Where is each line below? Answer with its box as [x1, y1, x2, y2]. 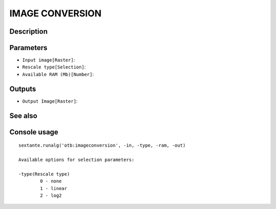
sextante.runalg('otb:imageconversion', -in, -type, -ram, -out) [18, 143, 186, 148]
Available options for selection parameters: [18, 156, 135, 162]
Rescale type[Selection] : [22, 64, 86, 70]
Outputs [9, 84, 36, 93]
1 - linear [40, 185, 67, 191]
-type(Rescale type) [18, 171, 70, 177]
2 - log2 [40, 192, 62, 198]
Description [9, 27, 48, 36]
